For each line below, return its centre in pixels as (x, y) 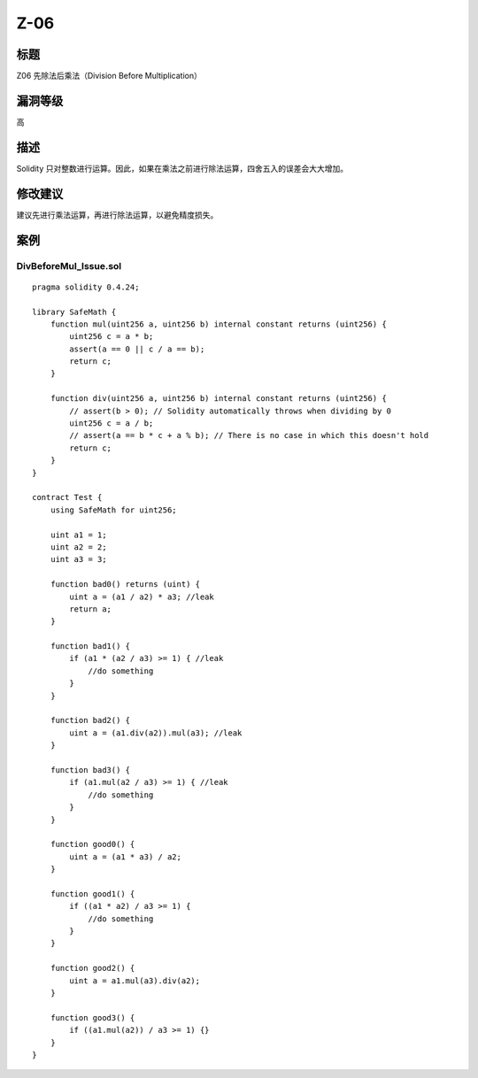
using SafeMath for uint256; (113, 510)
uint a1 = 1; (78, 535)
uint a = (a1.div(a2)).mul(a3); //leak (156, 733)
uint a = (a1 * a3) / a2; (125, 857)
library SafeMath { (74, 312)
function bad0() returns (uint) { (125, 585)
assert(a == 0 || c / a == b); (137, 349)
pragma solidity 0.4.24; (86, 287)
